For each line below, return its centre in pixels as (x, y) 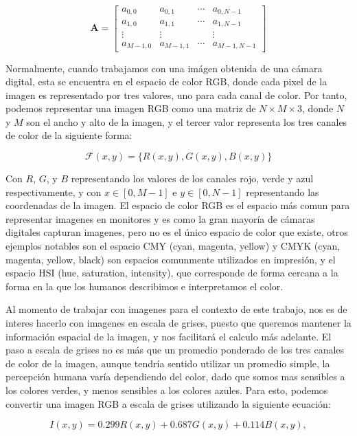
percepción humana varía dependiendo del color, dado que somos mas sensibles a (175, 377)
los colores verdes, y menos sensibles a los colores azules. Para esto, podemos (167, 390)
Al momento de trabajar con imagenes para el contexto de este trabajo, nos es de (176, 309)
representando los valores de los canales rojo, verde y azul (192, 178)
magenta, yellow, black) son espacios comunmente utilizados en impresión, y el (171, 259)
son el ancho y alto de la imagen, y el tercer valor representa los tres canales (187, 121)
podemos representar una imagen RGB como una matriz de (131, 108)
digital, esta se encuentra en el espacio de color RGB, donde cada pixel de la (166, 81)
